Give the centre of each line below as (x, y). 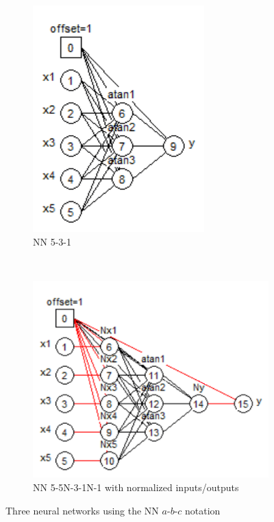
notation (203, 510)
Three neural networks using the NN (82, 510)
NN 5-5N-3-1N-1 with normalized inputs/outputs (136, 487)
